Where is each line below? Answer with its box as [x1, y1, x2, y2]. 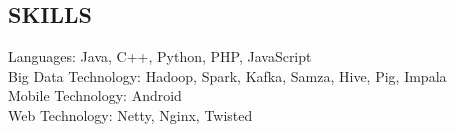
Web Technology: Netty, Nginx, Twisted [8, 104, 253, 125]
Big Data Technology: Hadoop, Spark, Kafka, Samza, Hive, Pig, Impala [8, 65, 447, 86]
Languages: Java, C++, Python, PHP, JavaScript [8, 46, 312, 67]
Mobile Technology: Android [8, 85, 182, 106]
